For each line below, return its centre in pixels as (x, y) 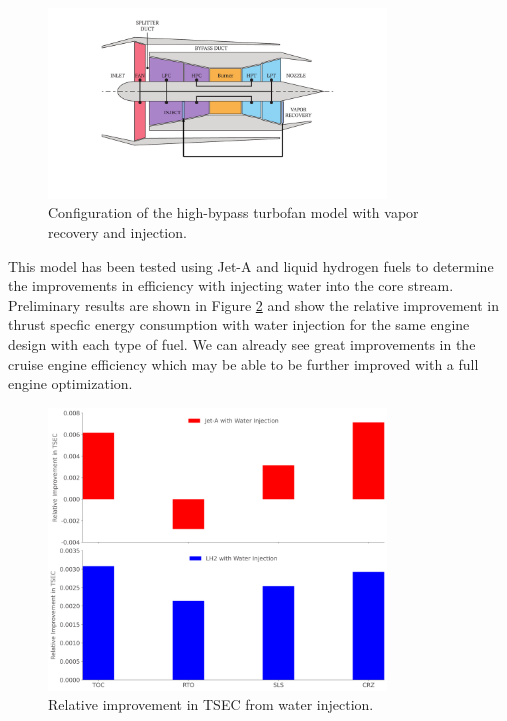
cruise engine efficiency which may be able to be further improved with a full (243, 363)
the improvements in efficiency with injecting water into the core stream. (231, 285)
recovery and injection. (117, 231)
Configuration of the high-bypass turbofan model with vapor (233, 212)
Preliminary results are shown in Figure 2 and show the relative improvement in (253, 304)
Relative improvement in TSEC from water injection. (211, 704)
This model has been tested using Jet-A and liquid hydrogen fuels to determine (251, 265)
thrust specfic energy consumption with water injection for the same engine (239, 324)
